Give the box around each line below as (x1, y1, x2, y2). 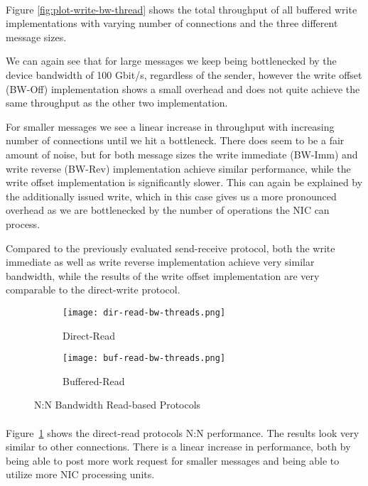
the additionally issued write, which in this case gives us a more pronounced (6, 188, 337, 203)
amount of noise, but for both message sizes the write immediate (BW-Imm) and (6, 146, 358, 161)
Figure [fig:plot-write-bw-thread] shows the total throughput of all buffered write (6, 1, 357, 16)
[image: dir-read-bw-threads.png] (63, 307, 226, 318)
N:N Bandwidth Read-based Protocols (34, 397, 201, 412)
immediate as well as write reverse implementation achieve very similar (6, 254, 315, 269)
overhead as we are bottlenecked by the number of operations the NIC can (6, 202, 330, 217)
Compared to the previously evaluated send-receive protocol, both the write (6, 240, 335, 255)
